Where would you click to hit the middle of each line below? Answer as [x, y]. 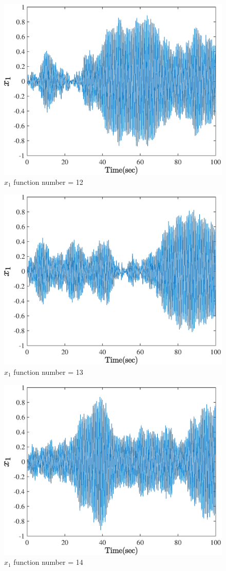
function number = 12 [48, 182]
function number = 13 [48, 372]
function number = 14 [48, 562]
